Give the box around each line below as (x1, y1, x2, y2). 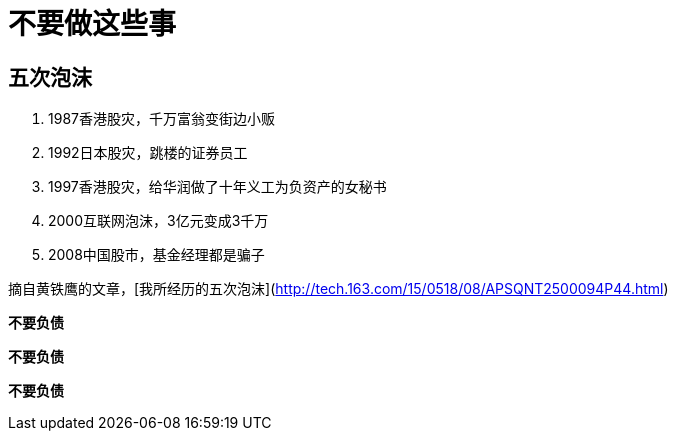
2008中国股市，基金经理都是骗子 (48, 246, 265, 264)
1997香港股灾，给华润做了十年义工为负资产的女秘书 (48, 178, 387, 196)
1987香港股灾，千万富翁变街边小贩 (48, 110, 275, 128)
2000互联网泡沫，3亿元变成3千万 (48, 212, 269, 230)
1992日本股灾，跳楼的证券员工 (48, 144, 248, 162)
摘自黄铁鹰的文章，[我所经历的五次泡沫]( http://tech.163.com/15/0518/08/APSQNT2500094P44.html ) (8, 280, 669, 298)
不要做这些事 (8, 7, 177, 41)
